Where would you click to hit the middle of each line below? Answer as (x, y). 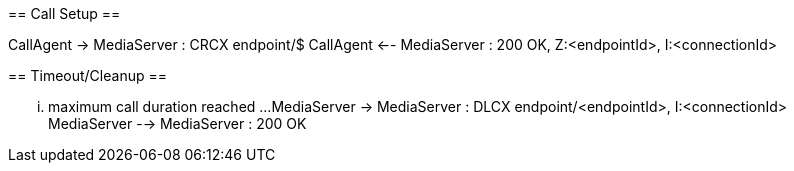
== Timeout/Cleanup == (87, 75)
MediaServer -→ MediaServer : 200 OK (177, 123)
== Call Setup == (64, 13)
